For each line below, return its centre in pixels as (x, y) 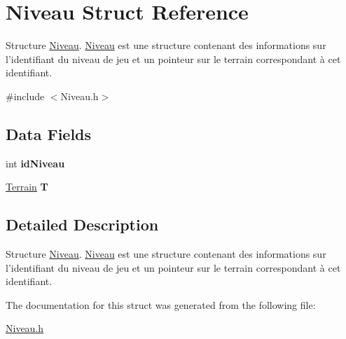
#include (25, 96)
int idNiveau (35, 163)
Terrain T (27, 187)
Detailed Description (82, 224)
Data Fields (49, 133)
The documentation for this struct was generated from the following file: (161, 304)
